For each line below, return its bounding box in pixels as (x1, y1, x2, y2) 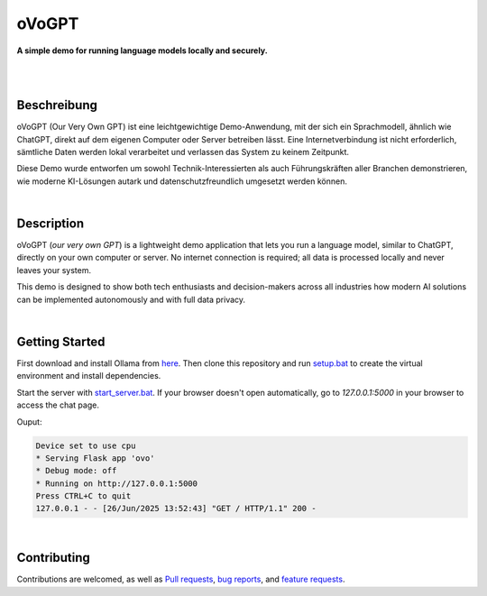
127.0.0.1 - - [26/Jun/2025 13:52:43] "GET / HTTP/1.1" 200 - (35, 503, 317, 514)
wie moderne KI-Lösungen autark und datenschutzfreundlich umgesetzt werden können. (16, 176, 347, 187)
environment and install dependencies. (16, 371, 161, 381)
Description (16, 216, 85, 231)
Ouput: (16, 416, 42, 427)
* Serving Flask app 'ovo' (35, 453, 155, 463)
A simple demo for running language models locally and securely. (16, 45, 268, 56)
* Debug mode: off (35, 465, 117, 476)
